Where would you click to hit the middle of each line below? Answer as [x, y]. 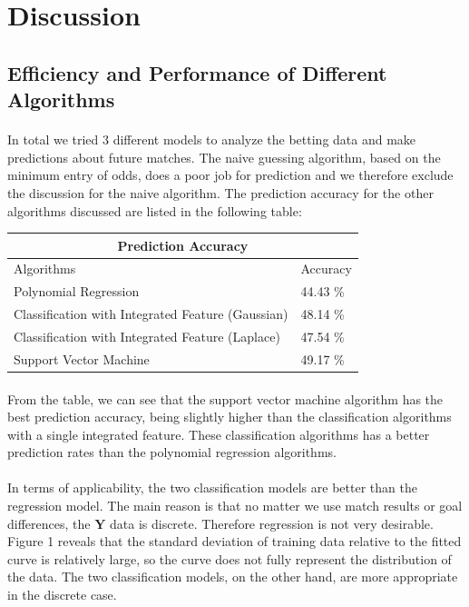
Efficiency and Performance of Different [197, 72]
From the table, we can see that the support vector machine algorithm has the [225, 398]
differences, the [49, 523]
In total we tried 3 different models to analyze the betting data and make [212, 139]
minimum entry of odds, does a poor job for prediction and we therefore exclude [230, 175]
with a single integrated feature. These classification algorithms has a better [219, 434]
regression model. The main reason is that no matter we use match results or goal [235, 506]
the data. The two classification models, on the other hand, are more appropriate [233, 577]
